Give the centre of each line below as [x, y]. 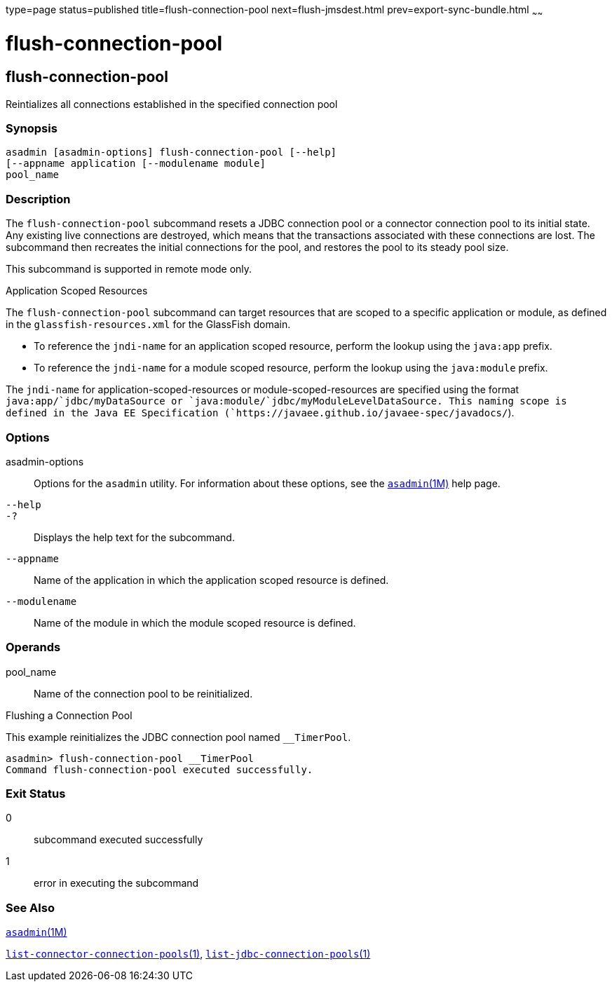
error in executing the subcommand [116, 883]
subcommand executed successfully [118, 840]
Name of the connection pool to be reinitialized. [143, 693]
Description [38, 199]
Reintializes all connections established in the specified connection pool [172, 104]
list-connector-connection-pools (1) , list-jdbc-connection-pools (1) [188, 954]
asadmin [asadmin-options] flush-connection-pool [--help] [171, 152]
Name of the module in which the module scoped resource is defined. [195, 622]
